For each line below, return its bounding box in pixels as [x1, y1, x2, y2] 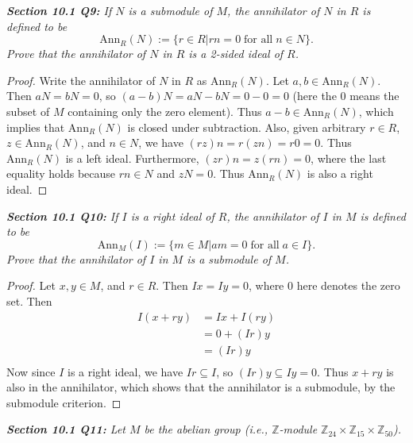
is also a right [307, 165, 373, 182]
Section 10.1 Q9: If [6, 2, 112, 18]
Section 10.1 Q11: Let [6, 421, 125, 437]
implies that [6, 118, 65, 135]
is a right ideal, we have [68, 363, 183, 379]
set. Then [6, 292, 52, 309]
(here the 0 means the [292, 87, 399, 104]
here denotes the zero [296, 277, 400, 294]
